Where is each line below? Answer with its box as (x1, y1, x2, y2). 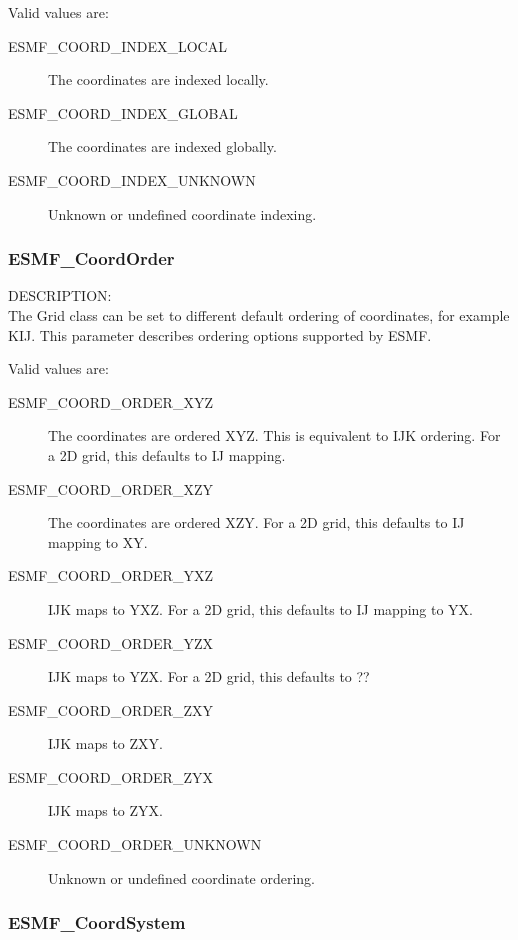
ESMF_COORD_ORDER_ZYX (8, 766, 213, 787)
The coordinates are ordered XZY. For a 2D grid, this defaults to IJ (48, 512, 465, 533)
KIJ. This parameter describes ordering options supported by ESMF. (8, 324, 432, 345)
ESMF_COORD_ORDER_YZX (8, 632, 213, 653)
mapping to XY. (48, 531, 148, 552)
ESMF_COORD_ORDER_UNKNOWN (8, 834, 262, 855)
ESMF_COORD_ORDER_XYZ (8, 391, 213, 412)
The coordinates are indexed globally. (48, 136, 277, 157)
